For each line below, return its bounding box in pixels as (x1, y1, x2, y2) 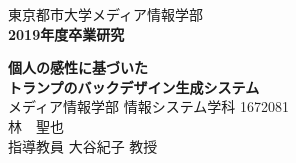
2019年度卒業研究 (8, 23, 125, 44)
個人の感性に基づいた (8, 57, 148, 78)
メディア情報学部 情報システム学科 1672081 (8, 96, 289, 117)
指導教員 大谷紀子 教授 (8, 135, 158, 156)
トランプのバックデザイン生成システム (8, 76, 260, 97)
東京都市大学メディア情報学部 (8, 4, 204, 24)
